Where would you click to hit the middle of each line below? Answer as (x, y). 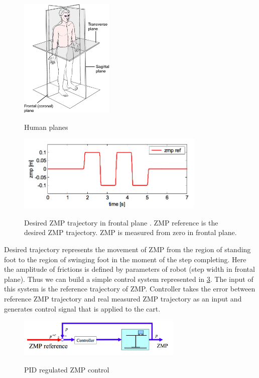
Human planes (46, 127)
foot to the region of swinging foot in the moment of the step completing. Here (125, 259)
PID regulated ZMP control (67, 369)
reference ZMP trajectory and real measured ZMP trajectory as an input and (123, 299)
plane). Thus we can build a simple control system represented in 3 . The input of (129, 279)
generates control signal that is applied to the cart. (82, 308)
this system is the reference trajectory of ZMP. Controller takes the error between (130, 289)
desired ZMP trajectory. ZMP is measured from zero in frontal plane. (131, 232)
